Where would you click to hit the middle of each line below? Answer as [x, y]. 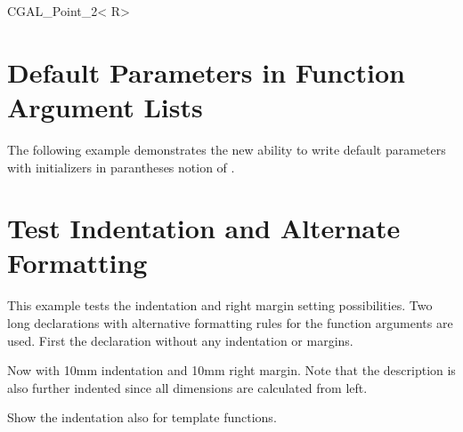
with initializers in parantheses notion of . [121, 167]
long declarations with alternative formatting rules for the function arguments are [230, 323]
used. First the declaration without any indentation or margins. [180, 340]
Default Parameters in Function [206, 72]
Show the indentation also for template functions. [142, 417]
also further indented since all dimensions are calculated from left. [187, 387]
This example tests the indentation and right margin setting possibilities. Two [220, 305]
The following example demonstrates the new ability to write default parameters [227, 149]
